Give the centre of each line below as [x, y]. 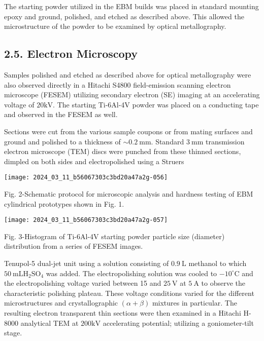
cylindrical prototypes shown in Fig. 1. [64, 203]
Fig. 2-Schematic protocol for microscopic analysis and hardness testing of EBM [129, 193]
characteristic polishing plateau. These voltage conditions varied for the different [129, 293]
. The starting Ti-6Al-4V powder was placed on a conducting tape [156, 104]
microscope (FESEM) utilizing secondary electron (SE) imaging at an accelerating [132, 94]
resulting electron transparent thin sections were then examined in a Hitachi [123, 312]
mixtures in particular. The [194, 303]
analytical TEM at [49, 323]
